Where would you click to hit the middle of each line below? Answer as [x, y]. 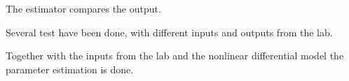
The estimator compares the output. [83, 8]
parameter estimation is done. [70, 69]
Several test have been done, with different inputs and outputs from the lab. [169, 32]
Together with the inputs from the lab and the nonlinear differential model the [175, 56]
